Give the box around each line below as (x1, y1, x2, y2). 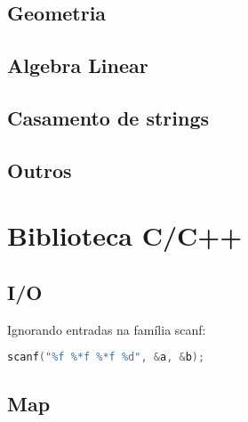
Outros (7, 156, 72, 183)
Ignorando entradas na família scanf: (7, 320, 206, 338)
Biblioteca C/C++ (7, 217, 243, 254)
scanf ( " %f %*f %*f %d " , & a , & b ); (7, 351, 205, 364)
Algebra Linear (7, 52, 148, 79)
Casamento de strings (7, 103, 210, 131)
